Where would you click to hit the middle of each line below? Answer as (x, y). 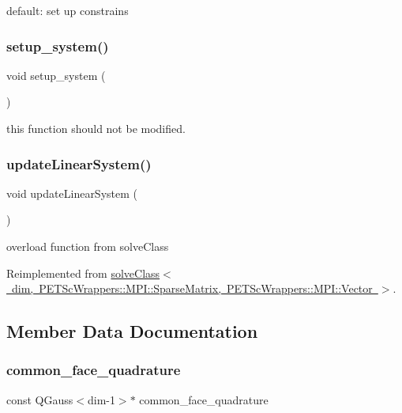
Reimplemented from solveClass (83, 273)
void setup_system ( (56, 75)
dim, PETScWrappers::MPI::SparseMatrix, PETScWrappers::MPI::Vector (192, 288)
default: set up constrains (68, 10)
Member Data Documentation (132, 331)
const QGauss (40, 399)
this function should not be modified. (96, 128)
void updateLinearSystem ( (72, 193)
